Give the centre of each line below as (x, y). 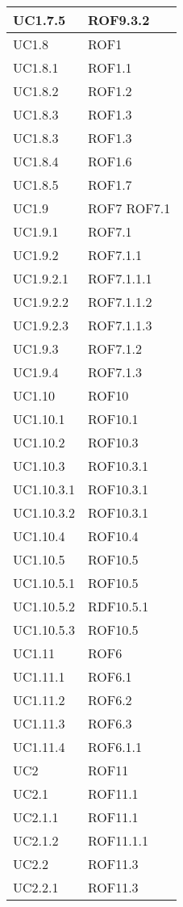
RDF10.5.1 (118, 606)
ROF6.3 (110, 723)
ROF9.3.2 (119, 20)
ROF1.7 (110, 185)
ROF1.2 (110, 91)
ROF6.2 (110, 700)
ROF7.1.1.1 (120, 278)
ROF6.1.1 (115, 747)
